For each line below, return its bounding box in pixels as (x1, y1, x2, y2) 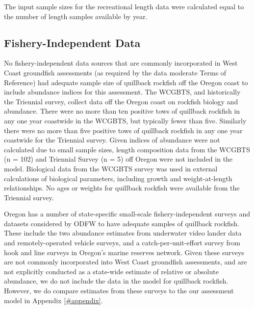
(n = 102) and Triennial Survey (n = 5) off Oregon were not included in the (4, 154, 233, 164)
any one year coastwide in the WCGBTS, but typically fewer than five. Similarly (4, 115, 247, 125)
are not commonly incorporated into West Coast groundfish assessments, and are (4, 257, 247, 267)
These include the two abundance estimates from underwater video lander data (4, 228, 242, 238)
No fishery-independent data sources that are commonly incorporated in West (4, 58, 238, 68)
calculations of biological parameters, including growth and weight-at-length (4, 173, 232, 183)
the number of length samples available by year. (4, 11, 148, 21)
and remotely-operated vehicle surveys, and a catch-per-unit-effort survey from (4, 238, 240, 248)
